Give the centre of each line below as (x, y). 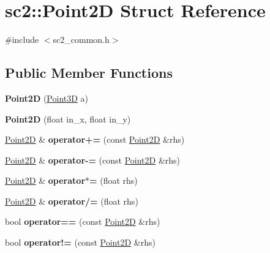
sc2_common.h (81, 40)
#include (22, 40)
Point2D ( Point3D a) (47, 98)
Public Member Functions (89, 73)
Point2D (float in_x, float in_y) (68, 119)
